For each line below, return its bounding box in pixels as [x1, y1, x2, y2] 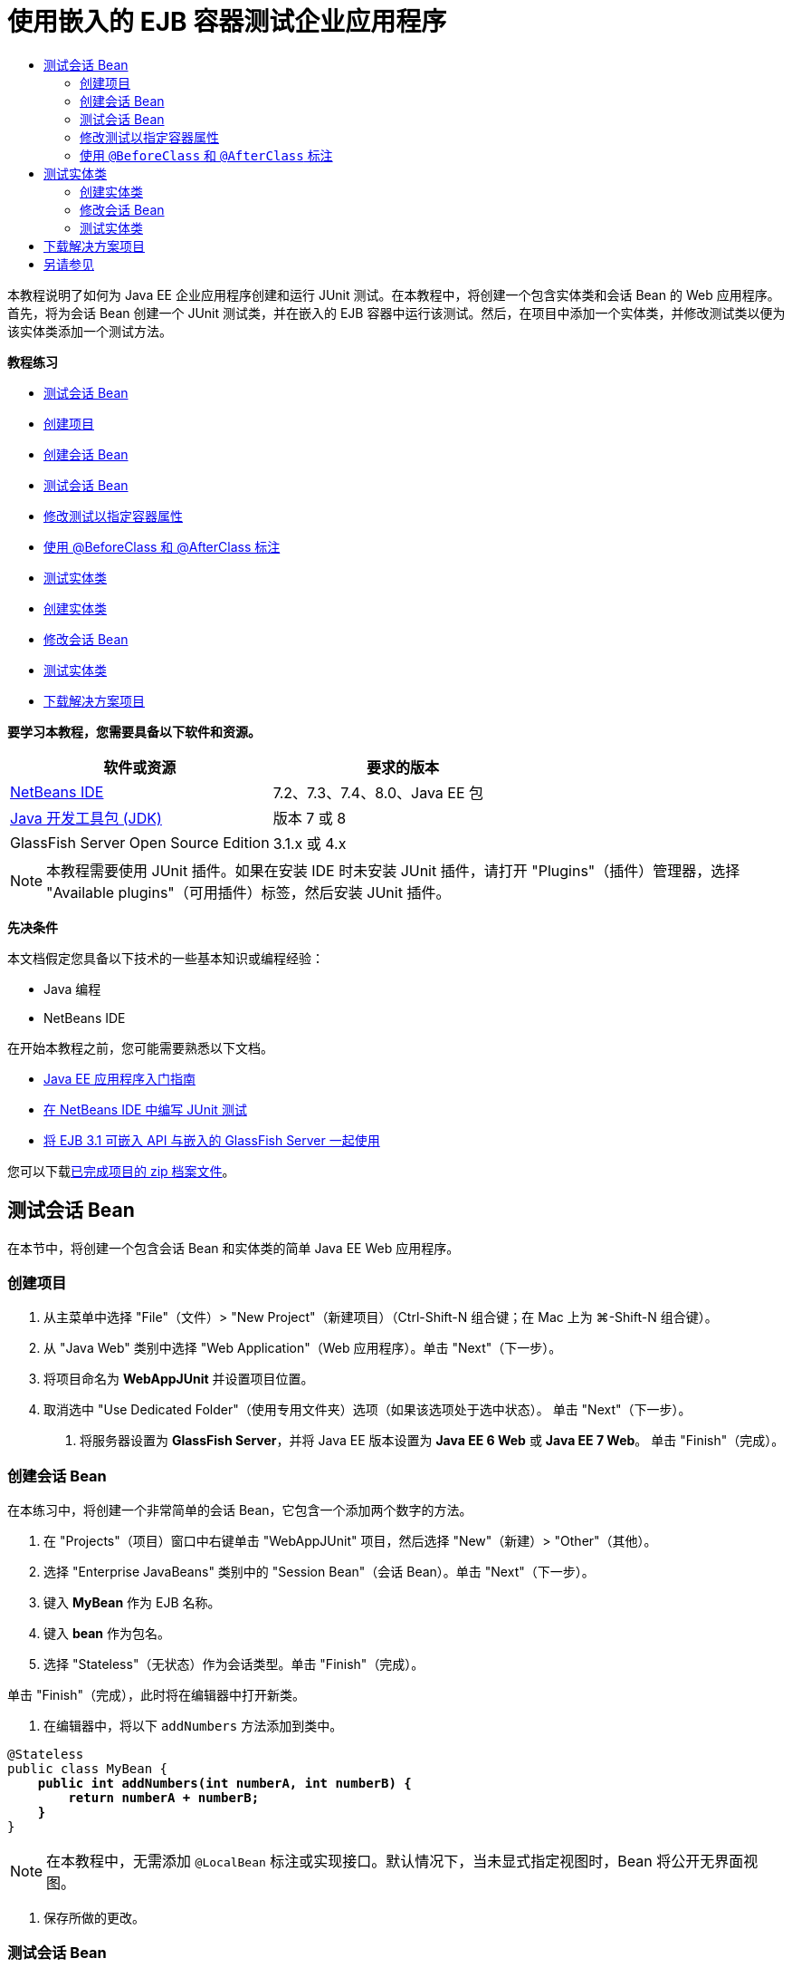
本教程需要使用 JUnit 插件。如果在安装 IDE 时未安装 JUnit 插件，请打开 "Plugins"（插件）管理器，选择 [46, 861, 740, 880]
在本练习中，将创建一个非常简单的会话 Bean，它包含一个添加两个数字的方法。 [7, 1502, 472, 1519]
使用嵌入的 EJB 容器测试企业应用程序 [7, 6, 447, 37]
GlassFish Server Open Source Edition [10, 833, 270, 852]
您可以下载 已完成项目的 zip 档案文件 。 [7, 1162, 235, 1179]
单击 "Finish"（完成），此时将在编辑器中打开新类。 [7, 1687, 305, 1703]
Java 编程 [43, 980, 101, 997]
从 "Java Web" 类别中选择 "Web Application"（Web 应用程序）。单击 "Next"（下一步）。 [43, 1340, 562, 1356]
